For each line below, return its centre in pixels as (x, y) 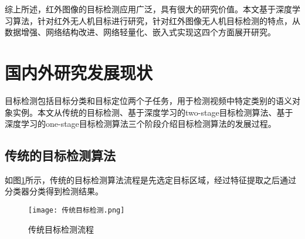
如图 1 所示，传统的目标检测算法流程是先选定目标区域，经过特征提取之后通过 (150, 179)
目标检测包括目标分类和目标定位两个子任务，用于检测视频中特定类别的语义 (148, 100)
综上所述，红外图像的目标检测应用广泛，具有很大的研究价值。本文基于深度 (148, 9)
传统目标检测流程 (61, 229)
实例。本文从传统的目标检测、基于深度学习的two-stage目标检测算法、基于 (153, 112)
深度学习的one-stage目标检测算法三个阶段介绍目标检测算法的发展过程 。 (140, 124)
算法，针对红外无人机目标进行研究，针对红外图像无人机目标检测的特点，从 (156, 20)
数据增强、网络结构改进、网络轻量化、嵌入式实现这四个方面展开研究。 (140, 32)
